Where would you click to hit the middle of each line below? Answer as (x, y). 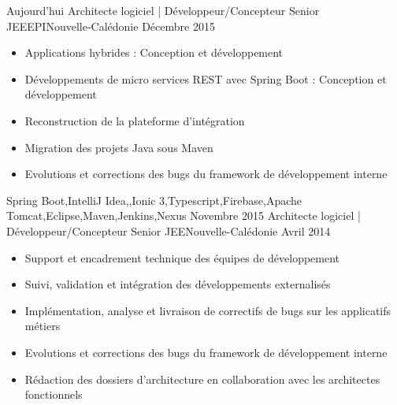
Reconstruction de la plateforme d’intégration (135, 120)
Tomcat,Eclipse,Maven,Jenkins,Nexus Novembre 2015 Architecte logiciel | (184, 216)
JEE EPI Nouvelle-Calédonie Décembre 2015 (111, 26)
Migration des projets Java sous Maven (119, 147)
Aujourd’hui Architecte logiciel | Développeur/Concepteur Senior (163, 10)
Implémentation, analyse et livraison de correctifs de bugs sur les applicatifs (208, 310)
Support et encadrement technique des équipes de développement (182, 257)
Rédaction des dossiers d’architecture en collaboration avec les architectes (202, 379)
